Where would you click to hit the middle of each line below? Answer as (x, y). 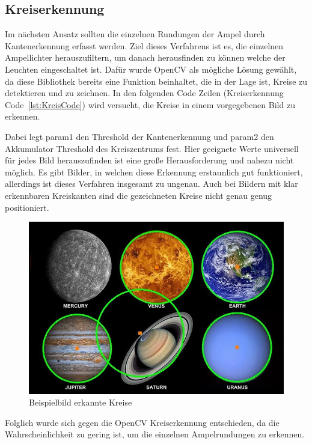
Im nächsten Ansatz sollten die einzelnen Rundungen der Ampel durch (135, 34)
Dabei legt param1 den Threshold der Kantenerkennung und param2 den (139, 136)
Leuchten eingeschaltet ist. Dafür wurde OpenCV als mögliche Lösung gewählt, (151, 69)
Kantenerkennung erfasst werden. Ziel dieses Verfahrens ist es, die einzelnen (144, 45)
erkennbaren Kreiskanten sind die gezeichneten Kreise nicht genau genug (139, 195)
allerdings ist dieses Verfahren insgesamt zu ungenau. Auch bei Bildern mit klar (151, 184)
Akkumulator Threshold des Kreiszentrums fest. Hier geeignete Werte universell (152, 148)
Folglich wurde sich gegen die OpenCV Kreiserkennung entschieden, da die (142, 422)
